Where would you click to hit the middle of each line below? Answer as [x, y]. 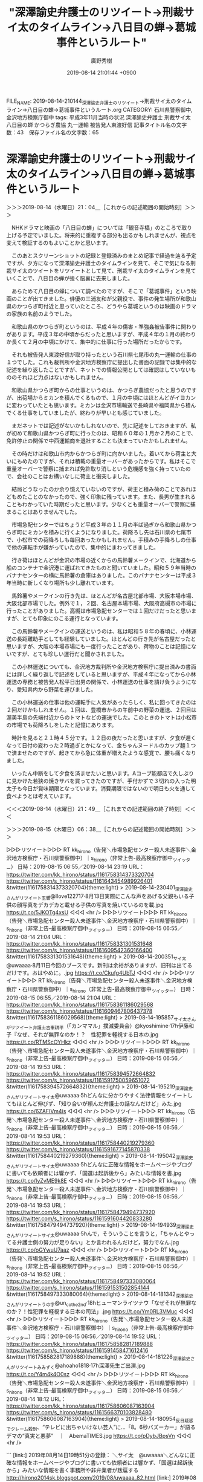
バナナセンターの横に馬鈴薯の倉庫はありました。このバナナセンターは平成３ [101, 575]
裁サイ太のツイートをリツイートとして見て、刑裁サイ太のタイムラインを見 [98, 270]
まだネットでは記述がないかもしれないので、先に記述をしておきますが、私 [104, 425]
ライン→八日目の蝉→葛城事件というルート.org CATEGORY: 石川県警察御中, [100, 109]
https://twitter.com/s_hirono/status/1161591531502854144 [78, 1288]
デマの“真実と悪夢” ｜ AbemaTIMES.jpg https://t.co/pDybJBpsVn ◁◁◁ [99, 1436]
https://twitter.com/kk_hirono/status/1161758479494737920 [81, 1212]
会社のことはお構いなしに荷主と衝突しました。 [75, 476]
